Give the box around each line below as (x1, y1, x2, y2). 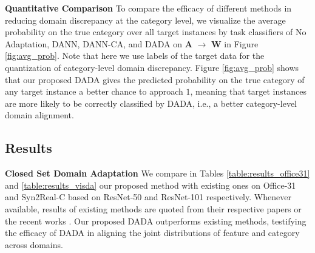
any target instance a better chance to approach (5, 85, 183, 98)
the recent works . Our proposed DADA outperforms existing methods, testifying (5, 214, 307, 227)
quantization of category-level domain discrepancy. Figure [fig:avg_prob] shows (5, 61, 299, 73)
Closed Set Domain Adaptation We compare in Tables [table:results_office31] (5, 167, 310, 180)
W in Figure (211, 37, 259, 50)
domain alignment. (5, 109, 74, 121)
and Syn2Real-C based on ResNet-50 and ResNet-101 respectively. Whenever (5, 191, 291, 203)
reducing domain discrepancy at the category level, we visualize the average (5, 13, 286, 26)
